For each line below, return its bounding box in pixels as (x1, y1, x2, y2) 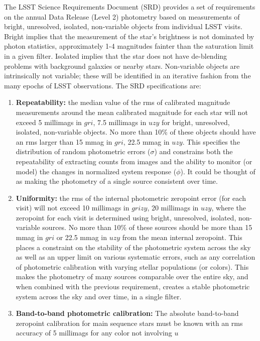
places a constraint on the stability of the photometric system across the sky (16, 242, 251, 252)
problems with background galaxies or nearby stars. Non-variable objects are (4, 60, 240, 71)
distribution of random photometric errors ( (16, 146, 151, 157)
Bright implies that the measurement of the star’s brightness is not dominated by (4, 31, 254, 41)
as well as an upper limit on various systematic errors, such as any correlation (16, 252, 255, 262)
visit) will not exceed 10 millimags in (16, 202, 129, 213)
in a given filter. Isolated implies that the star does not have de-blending (4, 50, 227, 61)
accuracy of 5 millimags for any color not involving (16, 327, 172, 338)
